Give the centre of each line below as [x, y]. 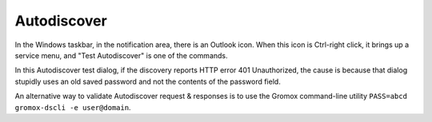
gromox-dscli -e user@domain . [73, 107]
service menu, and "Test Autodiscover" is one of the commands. [121, 55]
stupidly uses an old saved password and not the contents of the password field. [148, 81]
